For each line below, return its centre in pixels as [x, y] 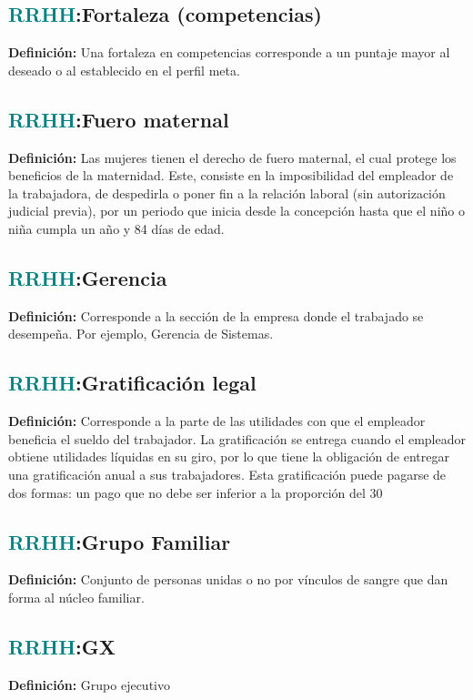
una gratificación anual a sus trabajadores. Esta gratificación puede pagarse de [227, 474]
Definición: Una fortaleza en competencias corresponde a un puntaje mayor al [229, 52]
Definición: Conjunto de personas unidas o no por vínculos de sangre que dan [228, 579]
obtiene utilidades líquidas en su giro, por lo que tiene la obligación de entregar [229, 457]
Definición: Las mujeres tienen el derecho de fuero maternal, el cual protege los [232, 157]
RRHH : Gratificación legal [132, 383]
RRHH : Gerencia [88, 277]
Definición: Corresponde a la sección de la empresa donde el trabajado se [216, 315]
